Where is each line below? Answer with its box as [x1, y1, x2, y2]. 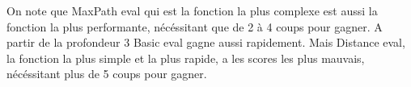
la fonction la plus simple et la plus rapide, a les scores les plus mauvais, [6, 49, 365, 66]
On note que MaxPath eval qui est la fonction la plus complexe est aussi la [6, 2, 378, 19]
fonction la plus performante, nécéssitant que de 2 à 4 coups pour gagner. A [6, 18, 383, 35]
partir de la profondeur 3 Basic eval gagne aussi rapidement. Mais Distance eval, [6, 34, 405, 51]
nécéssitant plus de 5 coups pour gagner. [6, 65, 207, 82]
